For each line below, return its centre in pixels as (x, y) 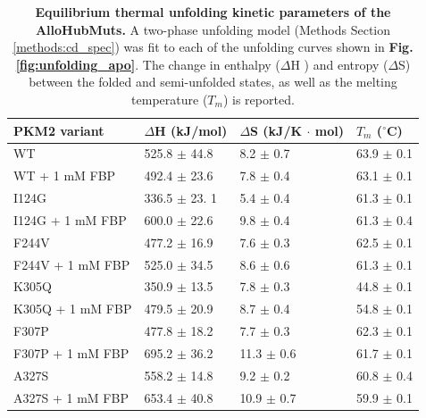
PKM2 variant (59, 130)
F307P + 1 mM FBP (71, 353)
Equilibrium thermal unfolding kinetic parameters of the (213, 12)
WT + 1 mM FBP (65, 176)
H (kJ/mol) (191, 130)
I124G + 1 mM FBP (70, 219)
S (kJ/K (276, 130)
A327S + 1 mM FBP (71, 397)
